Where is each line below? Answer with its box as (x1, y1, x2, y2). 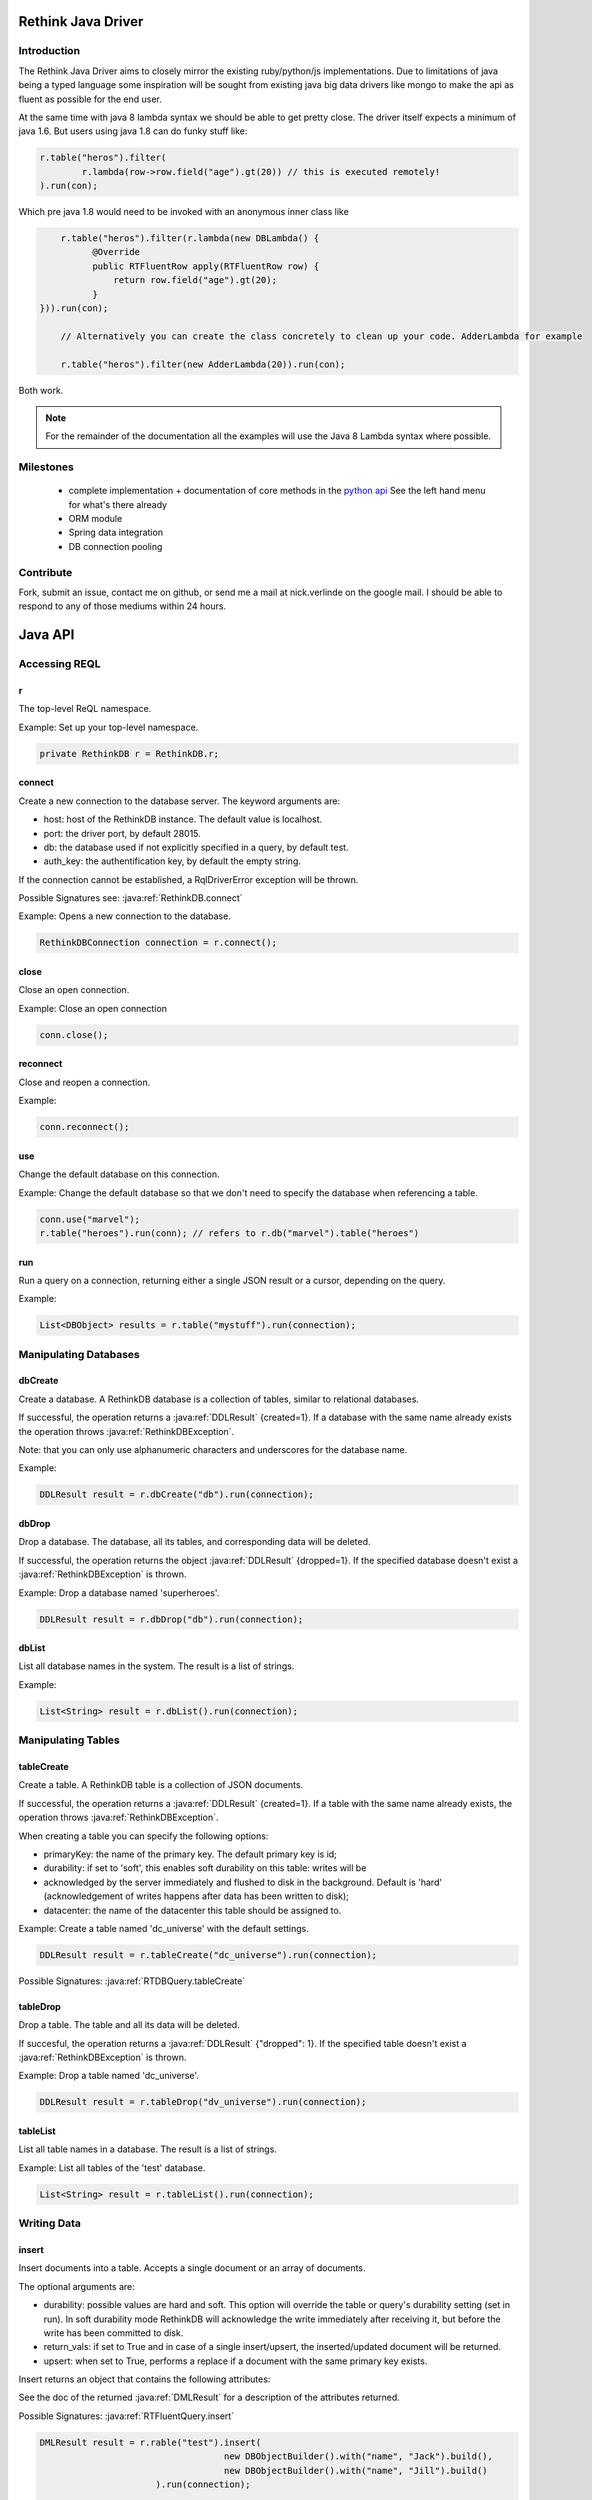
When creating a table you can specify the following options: (18, 1830, 269, 1842)
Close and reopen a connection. (18, 1076, 151, 1088)
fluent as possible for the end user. (18, 93, 162, 105)
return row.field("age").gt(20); (113, 275, 277, 286)
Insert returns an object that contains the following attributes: (18, 2373, 271, 2385)
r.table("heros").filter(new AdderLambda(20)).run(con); (60, 358, 346, 370)
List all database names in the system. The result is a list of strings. (18, 1660, 295, 1672)
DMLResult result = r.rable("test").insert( (39, 2436, 262, 2448)
